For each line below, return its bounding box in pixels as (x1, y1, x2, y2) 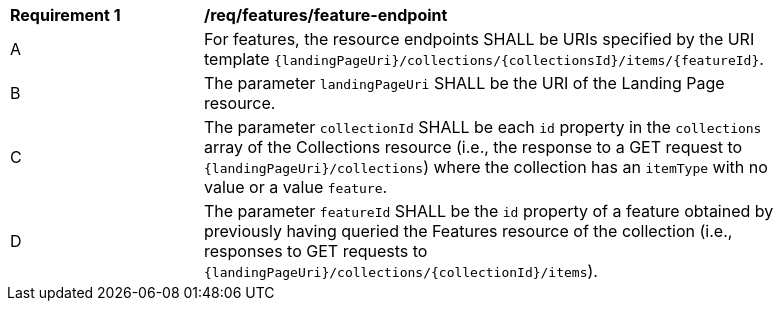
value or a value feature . (204, 177, 388, 197)
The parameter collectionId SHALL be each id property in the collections (204, 117, 762, 137)
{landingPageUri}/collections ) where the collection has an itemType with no (204, 157, 768, 177)
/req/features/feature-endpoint (204, 5, 448, 25)
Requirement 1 (10, 5, 121, 25)
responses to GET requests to (204, 241, 428, 261)
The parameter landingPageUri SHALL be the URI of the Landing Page (204, 73, 725, 93)
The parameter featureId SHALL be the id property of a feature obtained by (204, 201, 774, 221)
